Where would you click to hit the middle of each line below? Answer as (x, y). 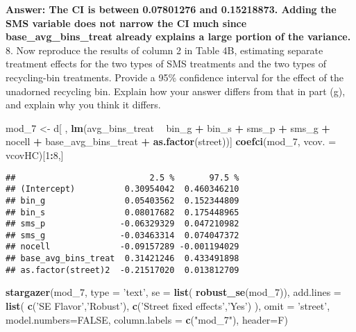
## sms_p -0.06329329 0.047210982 (122, 224)
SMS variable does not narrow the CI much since (126, 23)
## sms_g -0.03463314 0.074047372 (122, 235)
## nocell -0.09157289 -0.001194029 (122, 247)
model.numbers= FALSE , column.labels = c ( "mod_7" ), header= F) (147, 319)
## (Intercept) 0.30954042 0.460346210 (122, 189)
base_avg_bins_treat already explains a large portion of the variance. (178, 36)
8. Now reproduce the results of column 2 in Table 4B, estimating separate (164, 50)
